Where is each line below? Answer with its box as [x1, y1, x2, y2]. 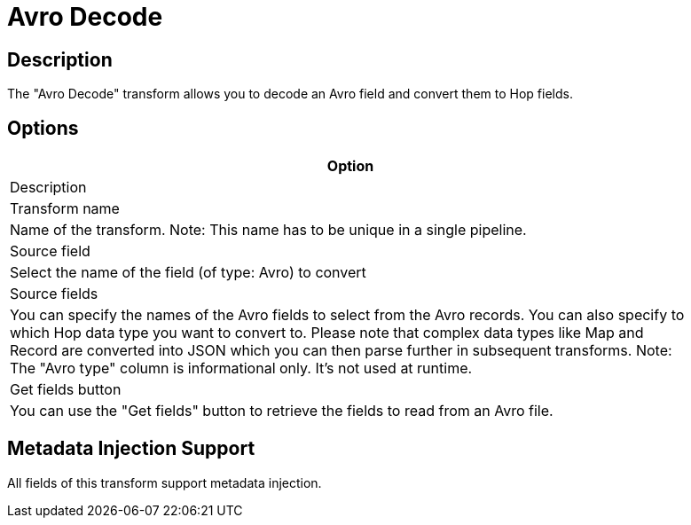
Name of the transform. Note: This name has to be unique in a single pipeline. [10, 221, 527, 239]
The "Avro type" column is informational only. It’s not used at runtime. [10, 359, 473, 378]
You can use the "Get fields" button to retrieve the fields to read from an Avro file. [10, 402, 554, 420]
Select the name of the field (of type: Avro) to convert [10, 263, 366, 282]
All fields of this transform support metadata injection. [7, 474, 322, 490]
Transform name [10, 200, 120, 218]
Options [7, 116, 79, 139]
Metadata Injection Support [7, 437, 255, 460]
